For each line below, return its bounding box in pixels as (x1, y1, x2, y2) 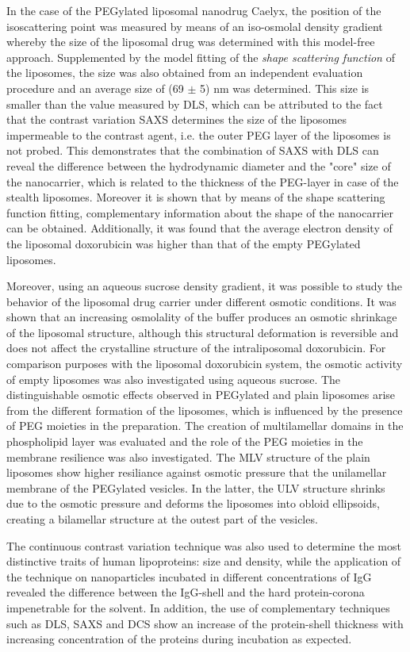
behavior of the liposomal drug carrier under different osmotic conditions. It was (6, 293, 397, 309)
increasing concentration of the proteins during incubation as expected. (6, 631, 352, 647)
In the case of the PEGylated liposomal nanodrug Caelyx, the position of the (6, 2, 381, 18)
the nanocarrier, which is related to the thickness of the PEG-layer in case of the (6, 173, 399, 190)
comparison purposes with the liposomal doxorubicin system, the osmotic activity (6, 355, 403, 372)
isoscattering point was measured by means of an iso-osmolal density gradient (6, 17, 383, 34)
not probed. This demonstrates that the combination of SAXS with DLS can (6, 142, 379, 159)
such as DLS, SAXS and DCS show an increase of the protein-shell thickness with (6, 615, 404, 631)
